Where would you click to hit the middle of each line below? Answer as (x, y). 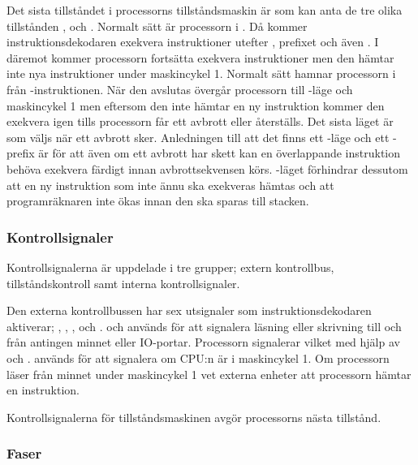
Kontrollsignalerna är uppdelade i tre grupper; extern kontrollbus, (170, 267)
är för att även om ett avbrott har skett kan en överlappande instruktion (220, 153)
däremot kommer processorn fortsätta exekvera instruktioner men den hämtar (200, 57)
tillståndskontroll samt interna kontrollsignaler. (123, 283)
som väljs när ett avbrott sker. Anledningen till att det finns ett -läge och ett (198, 137)
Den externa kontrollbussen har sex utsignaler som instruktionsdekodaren (189, 310)
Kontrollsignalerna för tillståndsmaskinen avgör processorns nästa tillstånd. (194, 417)
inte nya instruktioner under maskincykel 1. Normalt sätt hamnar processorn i (201, 73)
